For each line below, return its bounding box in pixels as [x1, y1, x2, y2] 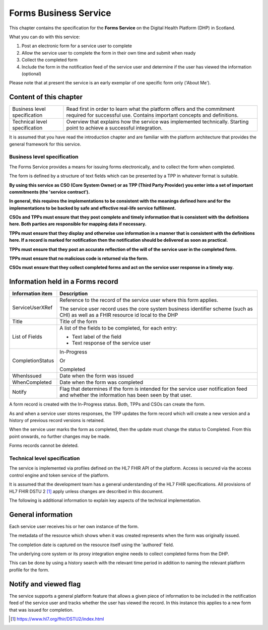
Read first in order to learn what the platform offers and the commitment [66, 106, 235, 113]
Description [60, 290, 88, 297]
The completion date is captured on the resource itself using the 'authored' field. [9, 542, 174, 548]
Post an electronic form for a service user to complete [21, 43, 133, 49]
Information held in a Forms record [9, 278, 119, 286]
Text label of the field [72, 333, 122, 340]
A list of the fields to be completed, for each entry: [60, 325, 177, 332]
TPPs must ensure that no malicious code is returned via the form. [9, 256, 149, 262]
